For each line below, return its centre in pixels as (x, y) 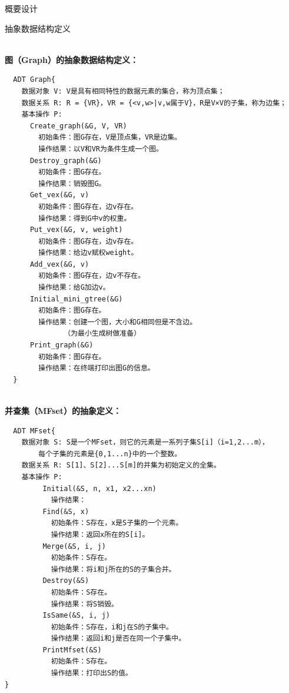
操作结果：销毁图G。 (72, 183)
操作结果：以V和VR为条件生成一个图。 (101, 149)
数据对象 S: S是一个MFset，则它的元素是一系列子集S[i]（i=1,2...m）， (145, 442)
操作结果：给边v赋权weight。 (88, 253)
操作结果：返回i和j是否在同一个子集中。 (118, 639)
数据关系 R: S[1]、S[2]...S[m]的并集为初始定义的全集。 (121, 465)
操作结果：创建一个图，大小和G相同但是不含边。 (118, 322)
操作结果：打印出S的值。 (92, 673)
